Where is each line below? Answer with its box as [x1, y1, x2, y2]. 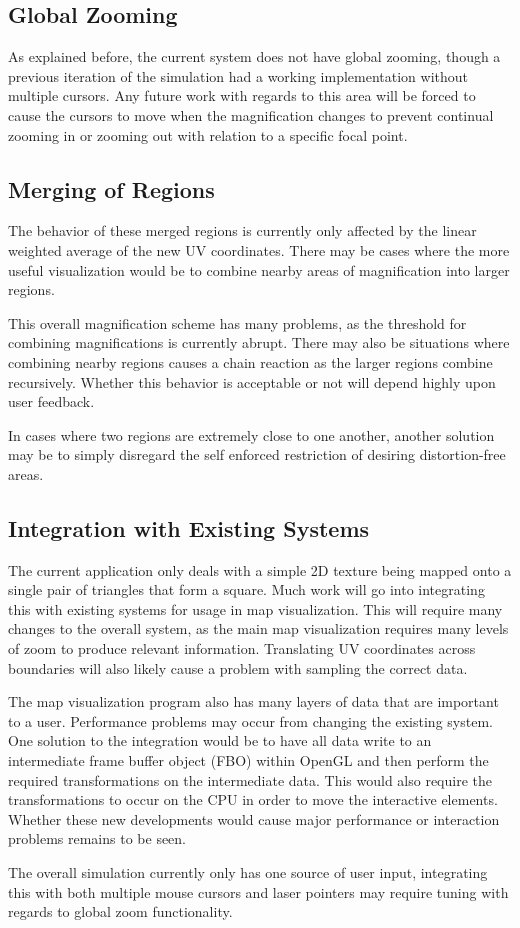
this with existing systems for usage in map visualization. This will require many [8, 598, 503, 619]
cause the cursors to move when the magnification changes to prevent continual [8, 104, 494, 125]
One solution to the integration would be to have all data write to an [8, 730, 432, 751]
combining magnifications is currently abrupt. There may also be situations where [8, 332, 510, 353]
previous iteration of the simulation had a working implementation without [8, 65, 468, 86]
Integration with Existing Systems [8, 512, 370, 543]
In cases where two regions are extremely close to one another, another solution [8, 424, 495, 445]
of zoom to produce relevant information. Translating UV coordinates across [8, 638, 476, 659]
